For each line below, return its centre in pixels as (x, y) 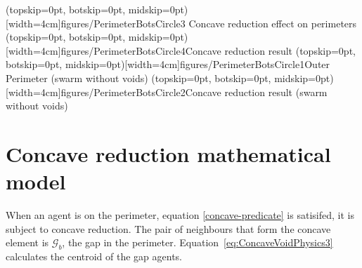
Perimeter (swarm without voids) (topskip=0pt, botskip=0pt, (138, 78)
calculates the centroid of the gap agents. (94, 256)
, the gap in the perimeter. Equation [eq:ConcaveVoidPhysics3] (198, 242)
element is (27, 242)
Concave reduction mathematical (168, 153)
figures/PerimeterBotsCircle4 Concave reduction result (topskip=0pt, (208, 50)
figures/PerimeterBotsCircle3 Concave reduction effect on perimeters (209, 23)
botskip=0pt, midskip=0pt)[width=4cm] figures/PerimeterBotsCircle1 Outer (168, 64)
